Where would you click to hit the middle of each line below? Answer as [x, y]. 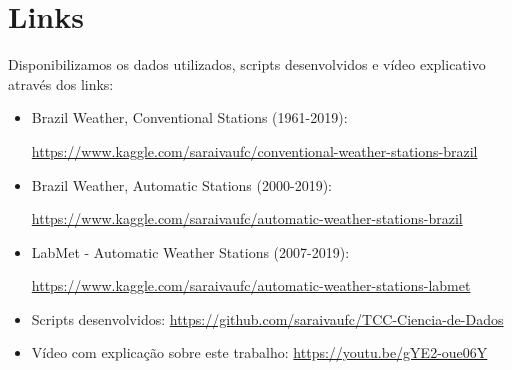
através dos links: [61, 83]
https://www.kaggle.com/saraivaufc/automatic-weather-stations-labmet [251, 285]
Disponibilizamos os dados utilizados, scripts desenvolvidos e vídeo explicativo [247, 64]
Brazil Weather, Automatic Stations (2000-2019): [181, 184]
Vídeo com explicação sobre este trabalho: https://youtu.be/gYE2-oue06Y [259, 352]
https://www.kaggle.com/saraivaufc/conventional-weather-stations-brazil [254, 150]
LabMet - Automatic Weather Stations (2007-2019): [190, 251]
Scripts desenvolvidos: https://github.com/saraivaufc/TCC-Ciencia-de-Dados [267, 318]
